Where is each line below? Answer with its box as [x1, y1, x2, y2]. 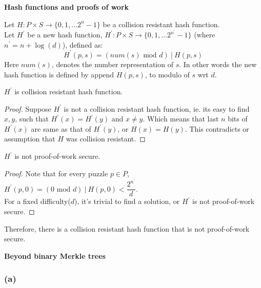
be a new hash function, [27, 29, 103, 40]
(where [194, 29, 215, 40]
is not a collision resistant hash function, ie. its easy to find [64, 103, 250, 114]
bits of [228, 113, 248, 124]
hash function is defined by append [4, 69, 114, 79]
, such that [15, 113, 49, 124]
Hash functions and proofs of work [4, 2, 129, 12]
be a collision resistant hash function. [103, 18, 220, 29]
